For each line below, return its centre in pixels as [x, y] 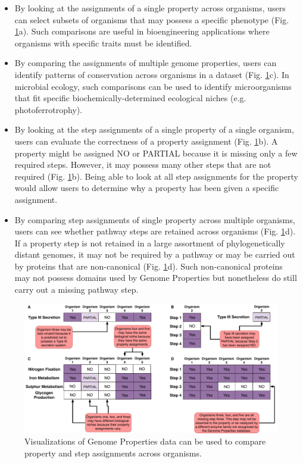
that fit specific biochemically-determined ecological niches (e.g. [130, 98]
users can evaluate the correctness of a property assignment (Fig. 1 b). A [146, 141]
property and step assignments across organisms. [113, 453]
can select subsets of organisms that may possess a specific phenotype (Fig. [152, 19]
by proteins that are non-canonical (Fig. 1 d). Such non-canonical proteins [149, 266]
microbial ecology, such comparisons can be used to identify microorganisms [153, 86]
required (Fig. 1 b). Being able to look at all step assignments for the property [156, 176]
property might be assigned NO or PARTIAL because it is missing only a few [156, 153]
